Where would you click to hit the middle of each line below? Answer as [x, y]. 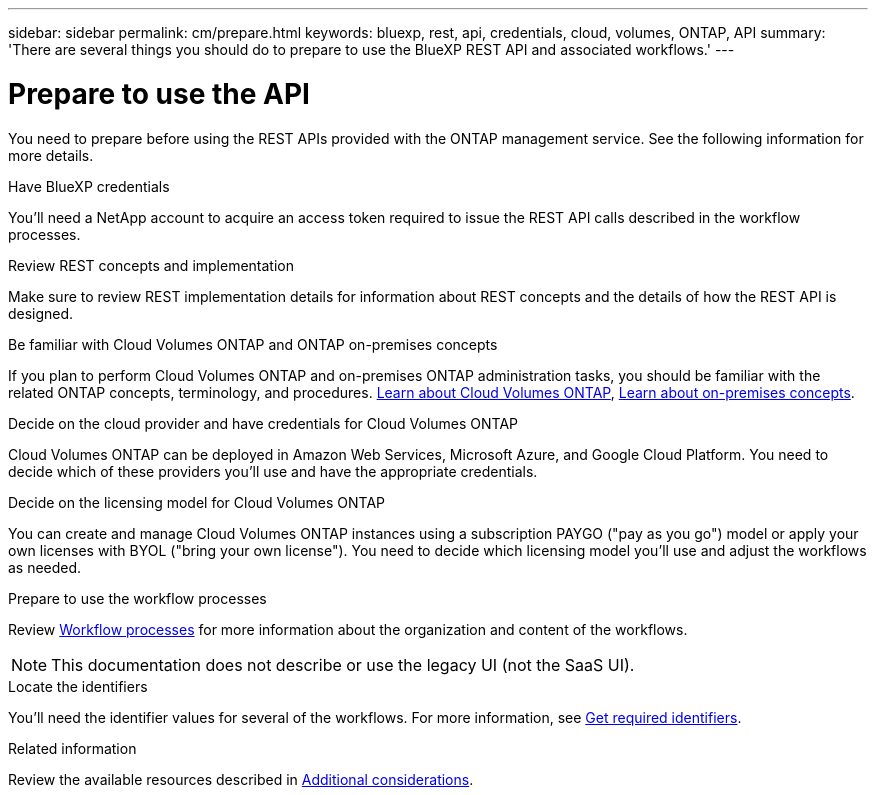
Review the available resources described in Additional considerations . [241, 779]
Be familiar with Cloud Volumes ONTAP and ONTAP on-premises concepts [253, 344]
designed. [41, 313]
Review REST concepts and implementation [151, 265]
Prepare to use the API [159, 93]
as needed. [45, 567]
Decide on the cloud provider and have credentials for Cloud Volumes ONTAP [263, 423]
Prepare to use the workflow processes [137, 598]
